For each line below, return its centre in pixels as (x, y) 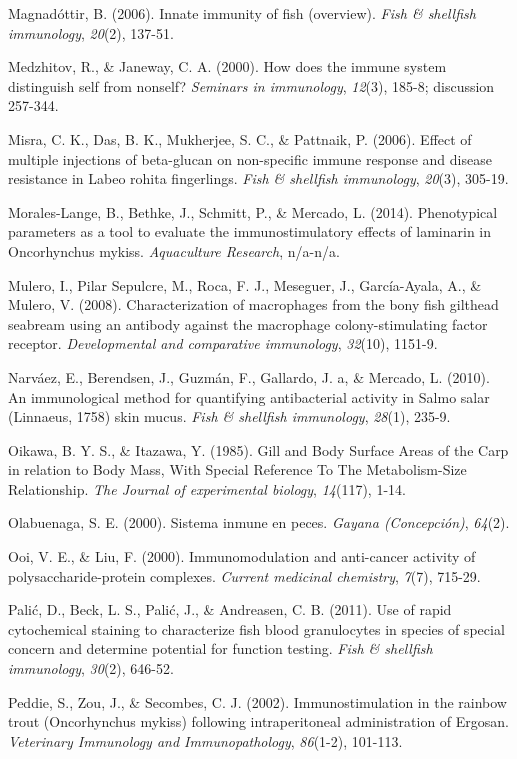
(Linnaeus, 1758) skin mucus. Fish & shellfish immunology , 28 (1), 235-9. (229, 416)
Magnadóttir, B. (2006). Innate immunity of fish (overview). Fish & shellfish (242, 13)
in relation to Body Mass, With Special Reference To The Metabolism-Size (237, 469)
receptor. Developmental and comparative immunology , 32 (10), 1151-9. (223, 343)
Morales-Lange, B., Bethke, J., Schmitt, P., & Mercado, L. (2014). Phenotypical (253, 211)
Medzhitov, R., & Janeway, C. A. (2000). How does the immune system (227, 66)
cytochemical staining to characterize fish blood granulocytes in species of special (256, 628)
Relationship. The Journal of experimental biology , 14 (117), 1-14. (207, 488)
